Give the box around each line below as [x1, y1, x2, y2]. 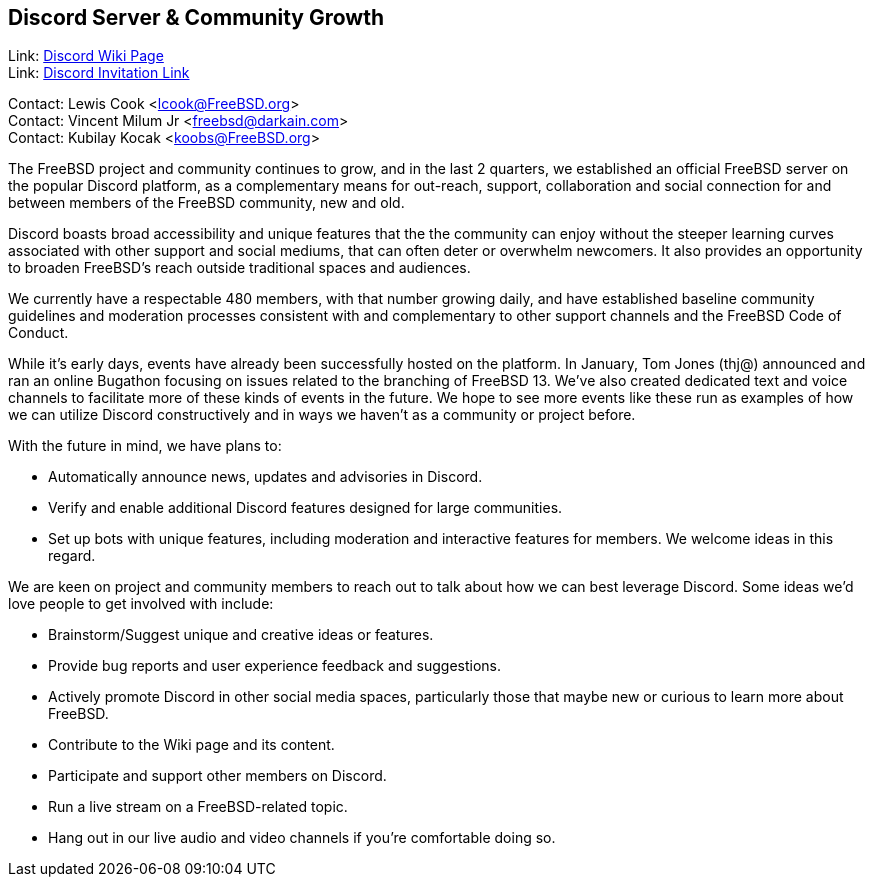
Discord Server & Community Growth [8, 5, 384, 30]
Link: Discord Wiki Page [8, 47, 164, 65]
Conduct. [8, 324, 69, 342]
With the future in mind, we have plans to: [8, 437, 282, 455]
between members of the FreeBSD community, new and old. [8, 194, 405, 212]
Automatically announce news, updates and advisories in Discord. [48, 468, 483, 486]
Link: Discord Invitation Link [8, 64, 190, 82]
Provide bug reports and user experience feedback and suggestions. [48, 657, 502, 675]
